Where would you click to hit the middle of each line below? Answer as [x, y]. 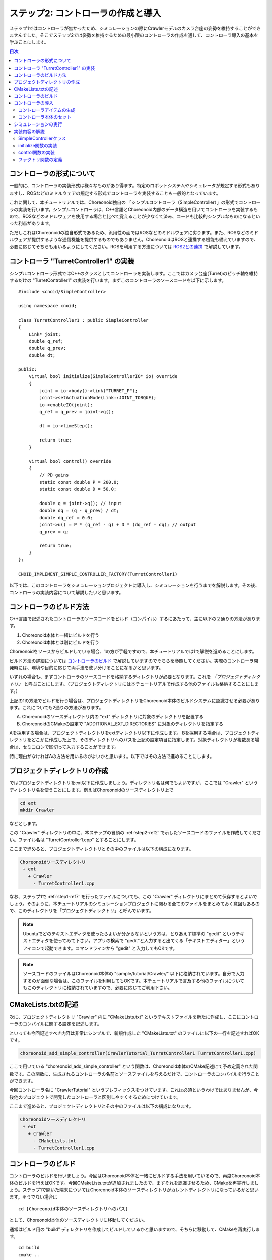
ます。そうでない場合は [33, 1197]
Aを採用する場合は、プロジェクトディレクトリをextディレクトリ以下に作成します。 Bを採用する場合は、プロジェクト [130, 733]
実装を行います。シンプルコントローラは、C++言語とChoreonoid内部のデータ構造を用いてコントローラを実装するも [138, 209]
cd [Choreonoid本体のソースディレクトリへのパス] [73, 1209]
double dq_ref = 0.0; [66, 517]
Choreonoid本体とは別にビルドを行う [61, 642]
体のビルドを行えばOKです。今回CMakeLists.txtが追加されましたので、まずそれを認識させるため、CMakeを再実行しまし [134, 1183]
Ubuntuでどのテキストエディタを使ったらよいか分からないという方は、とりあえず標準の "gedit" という [129, 934]
